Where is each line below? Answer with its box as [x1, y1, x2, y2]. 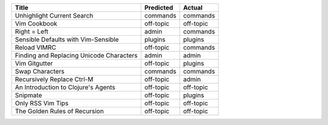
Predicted [144, 4, 173, 12]
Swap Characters [15, 67, 65, 75]
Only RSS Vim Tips [15, 99, 69, 107]
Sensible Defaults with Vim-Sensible [15, 35, 119, 44]
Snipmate [15, 91, 43, 100]
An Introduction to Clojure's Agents [15, 83, 115, 91]
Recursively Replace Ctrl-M [15, 75, 94, 83]
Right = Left [15, 27, 49, 36]
